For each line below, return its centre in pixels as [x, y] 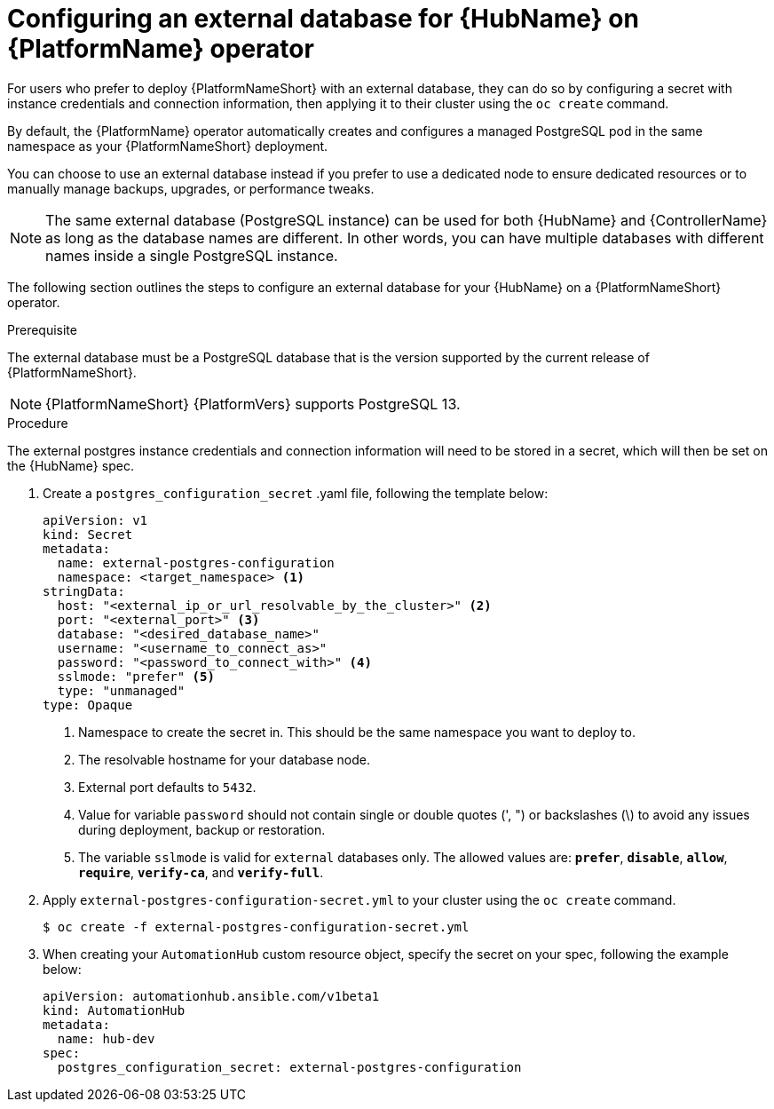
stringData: [84, 591]
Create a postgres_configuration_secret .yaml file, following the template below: [296, 493]
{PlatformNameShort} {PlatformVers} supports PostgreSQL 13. [253, 404]
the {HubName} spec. [71, 465]
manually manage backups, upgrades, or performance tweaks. [191, 188]
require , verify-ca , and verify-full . [201, 872]
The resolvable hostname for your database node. [225, 759]
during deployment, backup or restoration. [202, 829]
